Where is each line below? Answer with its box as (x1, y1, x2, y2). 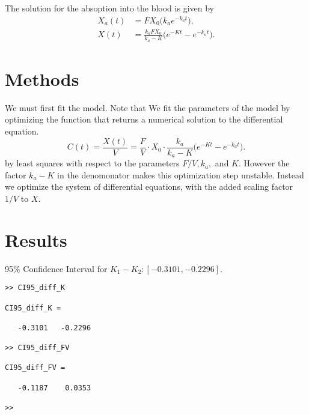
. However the (239, 157, 290, 169)
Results (5, 227, 67, 252)
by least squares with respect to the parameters (5, 157, 180, 169)
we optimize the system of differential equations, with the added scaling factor (5, 180, 293, 193)
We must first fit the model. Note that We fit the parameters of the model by (5, 101, 290, 114)
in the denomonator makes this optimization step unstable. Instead (57, 168, 304, 181)
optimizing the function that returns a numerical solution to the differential (5, 113, 283, 126)
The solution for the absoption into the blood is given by (5, 2, 214, 14)
